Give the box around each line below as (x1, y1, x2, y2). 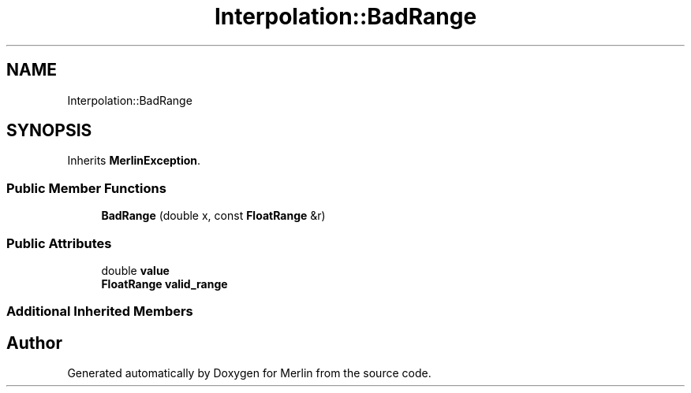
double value (101, 263, 170, 277)
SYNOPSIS (6, 120, 92, 141)
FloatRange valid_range (101, 276, 228, 291)
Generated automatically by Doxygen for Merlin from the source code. (67, 366, 431, 380)
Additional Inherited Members (6, 303, 193, 320)
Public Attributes (6, 235, 112, 251)
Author (6, 332, 62, 353)
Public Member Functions (6, 180, 166, 196)
